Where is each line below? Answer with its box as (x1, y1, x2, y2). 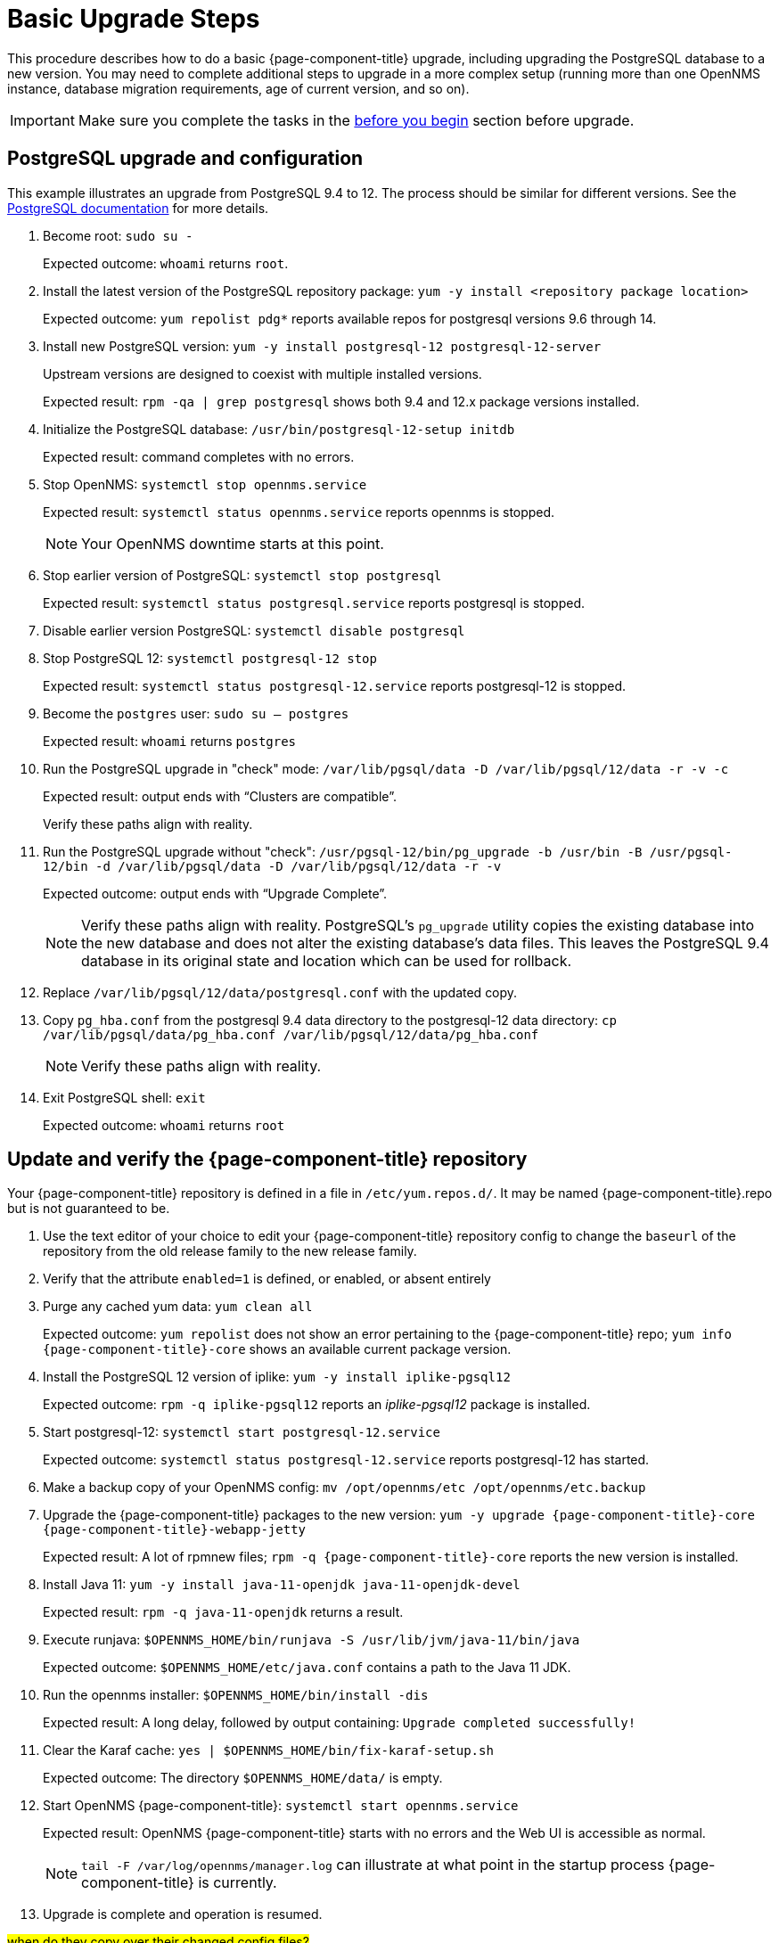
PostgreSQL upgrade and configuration (7, 147, 364, 170)
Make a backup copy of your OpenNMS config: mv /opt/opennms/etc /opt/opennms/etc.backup (43, 1480, 646, 1496)
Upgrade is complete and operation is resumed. (43, 1906, 323, 1923)
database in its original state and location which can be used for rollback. (81, 951, 572, 970)
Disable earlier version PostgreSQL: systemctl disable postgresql (43, 622, 465, 638)
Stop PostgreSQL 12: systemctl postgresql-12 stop (43, 650, 377, 666)
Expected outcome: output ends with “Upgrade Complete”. (43, 885, 388, 901)
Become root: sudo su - (43, 227, 193, 243)
